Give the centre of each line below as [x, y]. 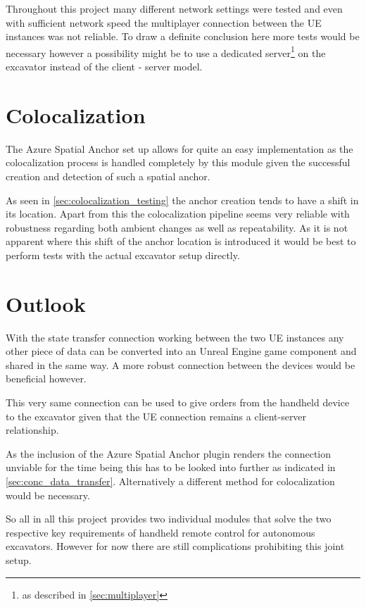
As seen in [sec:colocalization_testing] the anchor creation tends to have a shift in [182, 200]
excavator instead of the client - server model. [104, 67]
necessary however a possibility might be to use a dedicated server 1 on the [166, 51]
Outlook [46, 303]
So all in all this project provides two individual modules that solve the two [169, 519]
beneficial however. [46, 378]
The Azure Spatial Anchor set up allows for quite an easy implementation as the [179, 148]
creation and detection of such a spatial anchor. [108, 176]
